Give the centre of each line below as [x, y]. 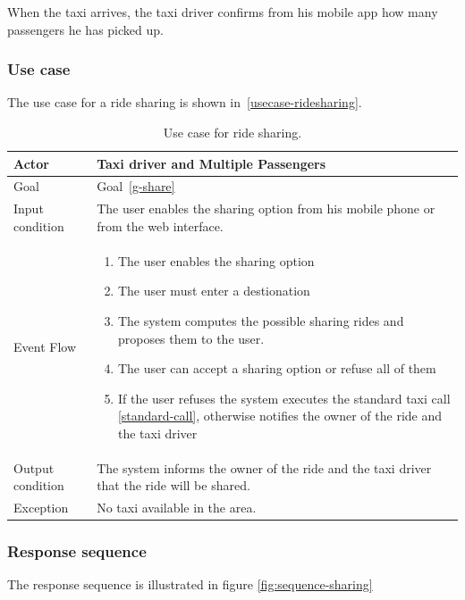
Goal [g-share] [136, 186]
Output [34, 467]
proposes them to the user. [191, 338]
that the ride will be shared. [173, 485]
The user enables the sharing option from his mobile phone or [266, 208]
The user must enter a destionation [214, 291]
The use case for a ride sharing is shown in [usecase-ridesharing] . [185, 102]
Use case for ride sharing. [232, 132]
